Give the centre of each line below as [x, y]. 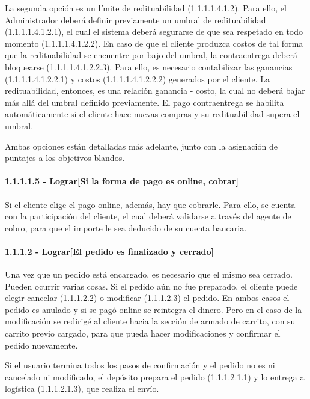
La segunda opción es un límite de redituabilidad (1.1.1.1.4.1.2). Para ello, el [146, 8]
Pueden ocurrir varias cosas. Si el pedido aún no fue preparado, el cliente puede [151, 286]
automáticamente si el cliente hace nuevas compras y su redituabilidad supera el [152, 114]
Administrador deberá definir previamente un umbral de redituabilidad [135, 20]
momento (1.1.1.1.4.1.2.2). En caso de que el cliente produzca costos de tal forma [154, 43]
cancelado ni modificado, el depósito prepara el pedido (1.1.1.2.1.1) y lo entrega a [155, 376]
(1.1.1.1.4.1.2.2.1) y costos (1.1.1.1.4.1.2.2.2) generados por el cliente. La [138, 78]
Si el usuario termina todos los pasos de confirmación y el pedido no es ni [140, 365]
